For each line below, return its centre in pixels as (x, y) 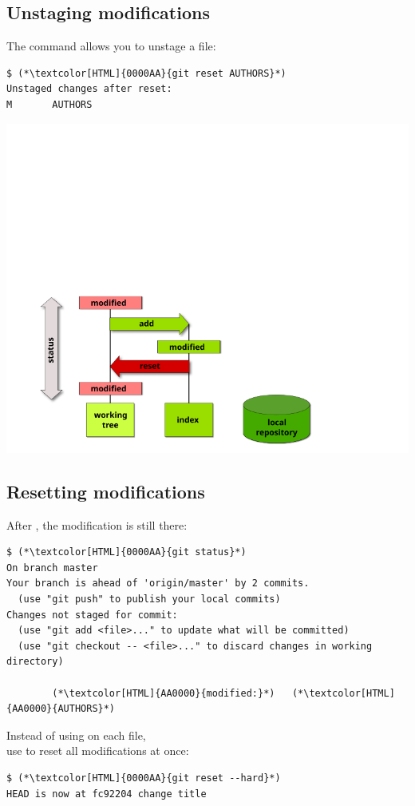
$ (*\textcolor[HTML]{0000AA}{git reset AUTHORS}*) (146, 73)
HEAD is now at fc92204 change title (107, 794)
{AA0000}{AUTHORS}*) (61, 709)
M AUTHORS (49, 104)
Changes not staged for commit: (92, 615)
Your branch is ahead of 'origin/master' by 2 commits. (158, 584)
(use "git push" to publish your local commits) (149, 599)
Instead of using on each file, (76, 735)
